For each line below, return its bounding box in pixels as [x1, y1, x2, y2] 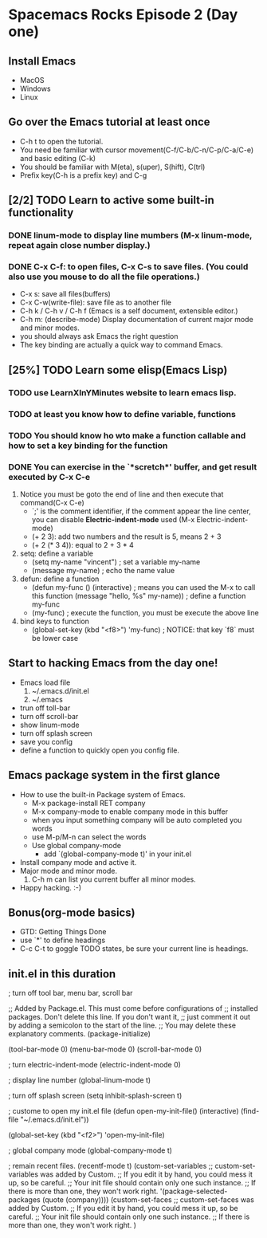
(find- [240, 1106, 260, 1116]
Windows [19, 84, 51, 93]
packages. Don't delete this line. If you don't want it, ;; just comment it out [8, 1012, 251, 1022]
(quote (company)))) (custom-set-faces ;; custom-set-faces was [42, 1195, 255, 1205]
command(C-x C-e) [19, 497, 85, 507]
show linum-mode [19, 720, 80, 729]
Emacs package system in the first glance [8, 768, 221, 782]
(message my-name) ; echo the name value [31, 565, 175, 575]
